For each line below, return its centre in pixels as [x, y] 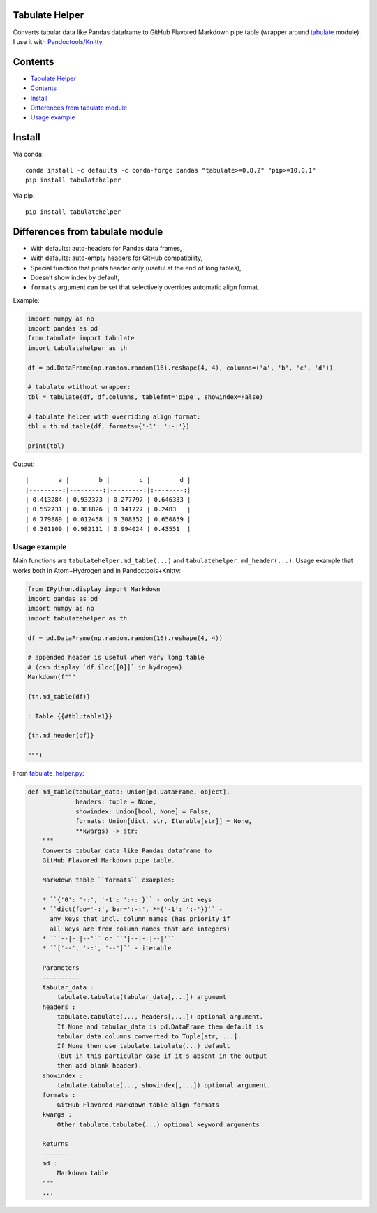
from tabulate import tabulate [81, 338]
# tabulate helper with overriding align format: [114, 416]
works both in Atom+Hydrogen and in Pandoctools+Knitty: [97, 570]
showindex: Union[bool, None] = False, [144, 812]
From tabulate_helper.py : [49, 773]
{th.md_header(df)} [61, 736]
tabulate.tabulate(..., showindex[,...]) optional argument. [164, 1085]
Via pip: [24, 196]
